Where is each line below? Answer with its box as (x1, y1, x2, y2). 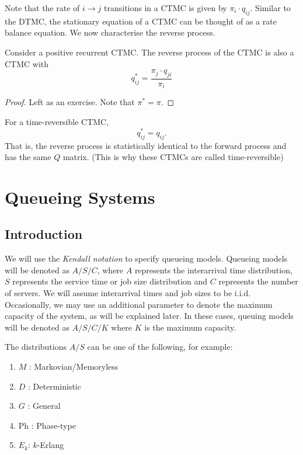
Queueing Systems (5, 185, 155, 209)
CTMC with (5, 57, 49, 70)
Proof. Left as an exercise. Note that (5, 96, 135, 108)
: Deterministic (28, 380, 81, 392)
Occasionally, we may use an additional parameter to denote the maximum (5, 298, 273, 310)
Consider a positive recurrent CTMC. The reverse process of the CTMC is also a (5, 46, 294, 58)
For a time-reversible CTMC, (5, 116, 109, 128)
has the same (5, 151, 51, 163)
